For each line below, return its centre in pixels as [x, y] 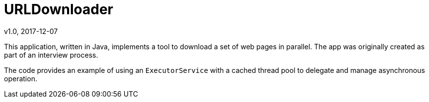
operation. [21, 78]
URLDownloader [59, 9]
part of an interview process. [51, 55]
